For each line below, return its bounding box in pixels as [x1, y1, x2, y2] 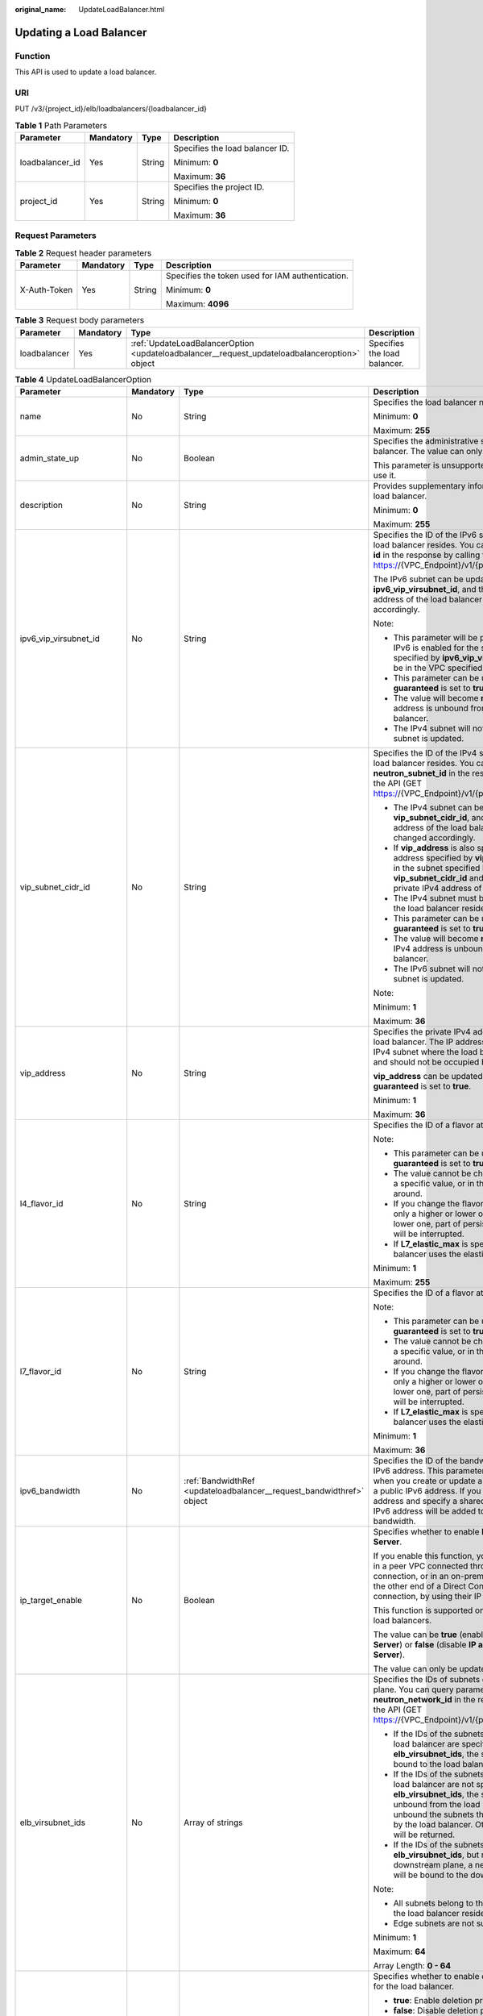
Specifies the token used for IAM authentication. [165, 270, 349, 281]
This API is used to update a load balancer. [14, 67, 157, 77]
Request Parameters [14, 230, 97, 241]
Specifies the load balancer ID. [173, 143, 290, 154]
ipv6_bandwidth [19, 1485, 80, 1496]
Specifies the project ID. [173, 181, 265, 193]
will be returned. [393, 1829, 456, 1840]
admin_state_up [19, 452, 80, 464]
